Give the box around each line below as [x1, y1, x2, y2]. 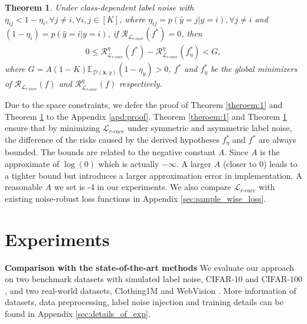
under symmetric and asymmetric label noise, [127, 122, 292, 134]
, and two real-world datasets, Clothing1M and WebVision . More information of [5, 284, 296, 296]
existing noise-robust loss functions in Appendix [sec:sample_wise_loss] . [5, 192, 266, 204]
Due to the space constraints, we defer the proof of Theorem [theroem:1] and [5, 99, 283, 111]
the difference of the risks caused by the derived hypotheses [5, 133, 220, 146]
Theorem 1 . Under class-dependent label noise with [5, 1, 194, 13]
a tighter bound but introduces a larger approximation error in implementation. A [5, 169, 302, 181]
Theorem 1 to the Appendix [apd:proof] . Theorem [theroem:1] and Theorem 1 [5, 110, 287, 122]
